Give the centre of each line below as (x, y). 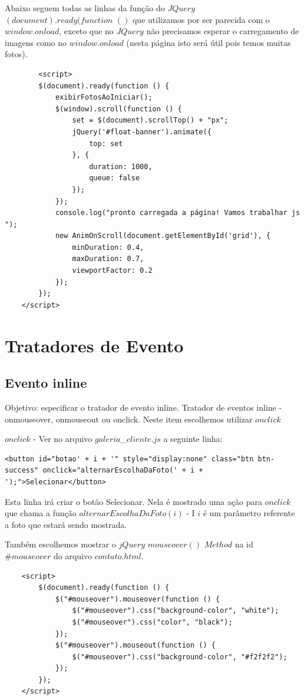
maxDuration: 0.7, (108, 259)
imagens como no (36, 42)
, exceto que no (86, 31)
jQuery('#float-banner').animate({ (142, 132)
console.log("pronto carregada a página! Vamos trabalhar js (178, 213)
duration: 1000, (121, 166)
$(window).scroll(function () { (118, 109)
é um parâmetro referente (249, 513)
